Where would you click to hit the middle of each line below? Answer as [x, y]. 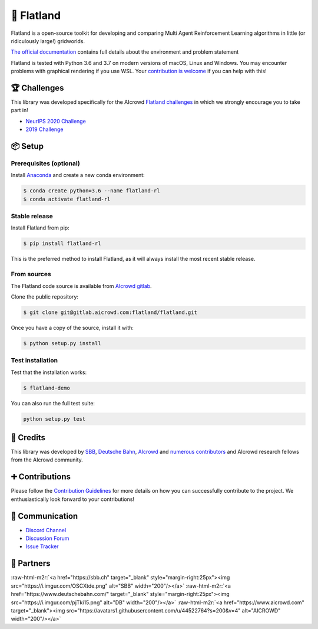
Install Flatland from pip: [40, 228]
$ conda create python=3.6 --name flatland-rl [92, 191]
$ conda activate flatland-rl [67, 199]
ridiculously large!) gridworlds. [48, 41]
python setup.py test [54, 419]
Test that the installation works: [49, 372]
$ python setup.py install [62, 343]
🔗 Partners [31, 564]
